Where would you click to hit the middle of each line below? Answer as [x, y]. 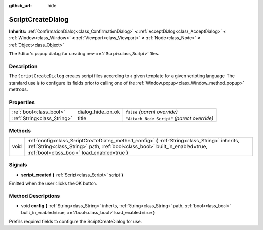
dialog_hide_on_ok [99, 112]
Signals [18, 165]
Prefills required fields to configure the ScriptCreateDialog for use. [75, 221]
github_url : [20, 6]
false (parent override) [151, 112]
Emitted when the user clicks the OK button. [53, 184]
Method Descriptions [35, 196]
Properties [22, 102]
